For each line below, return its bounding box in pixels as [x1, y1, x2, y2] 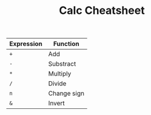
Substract [48, 60, 76, 68]
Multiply [48, 70, 72, 78]
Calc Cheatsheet [59, 4, 145, 18]
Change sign [48, 89, 85, 97]
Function [53, 40, 80, 48]
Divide [48, 79, 67, 88]
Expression [9, 40, 42, 48]
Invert [48, 99, 65, 108]
